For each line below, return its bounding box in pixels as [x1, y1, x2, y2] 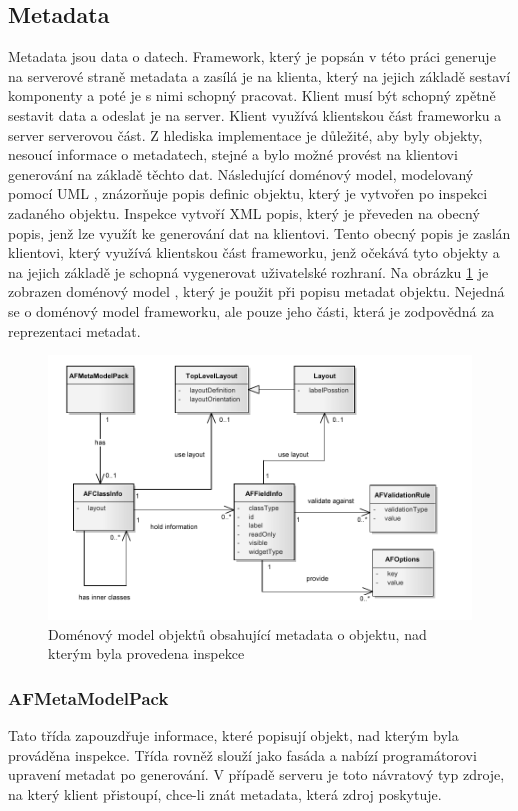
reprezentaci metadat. [8, 320, 141, 341]
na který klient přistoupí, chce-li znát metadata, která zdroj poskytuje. [8, 784, 442, 804]
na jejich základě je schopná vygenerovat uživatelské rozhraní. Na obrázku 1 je [8, 261, 489, 282]
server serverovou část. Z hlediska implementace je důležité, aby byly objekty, [8, 124, 483, 145]
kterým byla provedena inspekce [48, 643, 245, 664]
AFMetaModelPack [8, 685, 169, 710]
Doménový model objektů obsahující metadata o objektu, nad [48, 623, 427, 644]
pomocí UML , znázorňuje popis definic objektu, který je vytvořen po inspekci [8, 183, 488, 204]
